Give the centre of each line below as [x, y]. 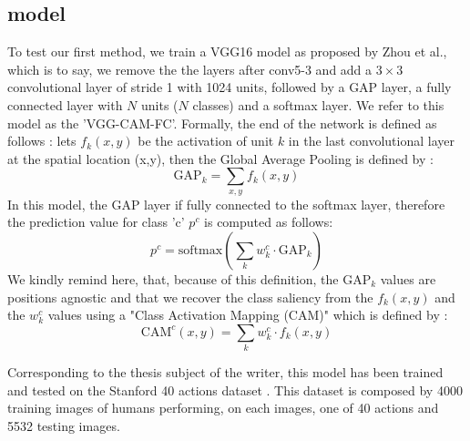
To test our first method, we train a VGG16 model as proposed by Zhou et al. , [227, 51]
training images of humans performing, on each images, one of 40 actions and [223, 408]
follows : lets [42, 141]
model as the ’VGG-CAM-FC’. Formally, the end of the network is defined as [222, 123]
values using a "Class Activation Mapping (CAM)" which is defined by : [248, 315]
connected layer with [65, 104]
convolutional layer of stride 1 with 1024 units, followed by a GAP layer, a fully [230, 87]
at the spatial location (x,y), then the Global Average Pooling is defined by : [220, 158]
